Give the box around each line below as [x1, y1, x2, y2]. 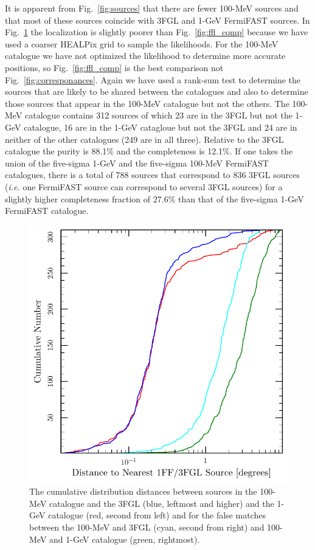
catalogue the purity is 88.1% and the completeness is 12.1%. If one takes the [5, 145, 293, 157]
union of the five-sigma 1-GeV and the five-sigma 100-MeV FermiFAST [5, 156, 269, 169]
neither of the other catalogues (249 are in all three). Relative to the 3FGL [5, 132, 284, 145]
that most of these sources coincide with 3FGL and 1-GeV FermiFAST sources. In [5, 13, 310, 26]
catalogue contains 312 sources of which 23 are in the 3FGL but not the [25, 109, 292, 122]
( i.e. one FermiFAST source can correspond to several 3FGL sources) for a [5, 180, 283, 193]
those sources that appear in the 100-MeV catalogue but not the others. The [5, 97, 289, 109]
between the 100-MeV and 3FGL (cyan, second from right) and [29, 521, 265, 534]
